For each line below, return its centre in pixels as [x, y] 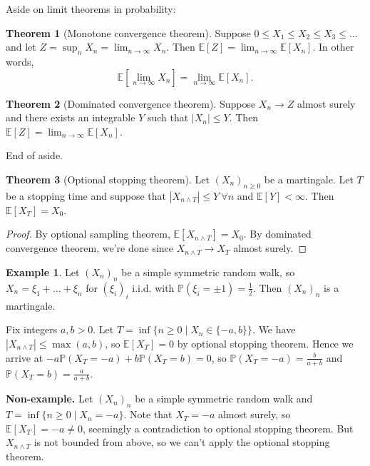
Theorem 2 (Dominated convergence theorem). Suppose [131, 103]
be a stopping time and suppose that [86, 195]
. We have [274, 329]
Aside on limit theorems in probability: [91, 9]
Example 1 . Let [43, 272]
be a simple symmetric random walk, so [208, 272]
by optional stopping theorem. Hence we [265, 343]
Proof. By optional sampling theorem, [88, 234]
